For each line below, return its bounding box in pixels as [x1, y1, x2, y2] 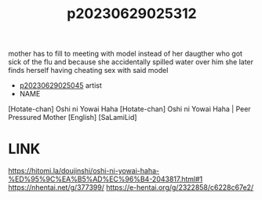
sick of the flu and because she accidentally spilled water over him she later [8, 57, 253, 67]
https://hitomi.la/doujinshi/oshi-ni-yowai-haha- [8, 166, 160, 176]
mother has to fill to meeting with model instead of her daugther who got [8, 49, 243, 59]
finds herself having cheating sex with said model [8, 66, 169, 75]
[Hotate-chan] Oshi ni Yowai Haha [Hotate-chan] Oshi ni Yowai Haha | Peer [8, 104, 251, 114]
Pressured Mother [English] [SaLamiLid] [8, 113, 137, 122]
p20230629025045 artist [19, 81, 102, 90]
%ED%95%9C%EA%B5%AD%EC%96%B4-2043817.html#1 [8, 174, 203, 184]
